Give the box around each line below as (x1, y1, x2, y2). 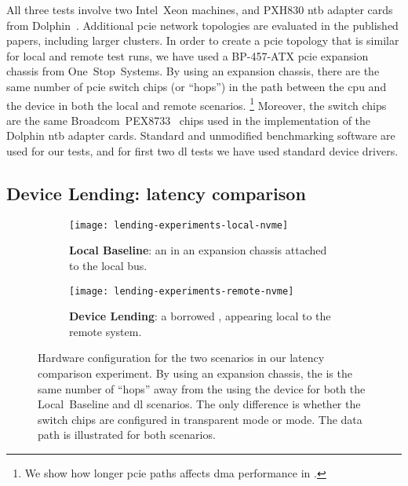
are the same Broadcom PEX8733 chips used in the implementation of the (6, 111, 371, 128)
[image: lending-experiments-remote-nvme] (69, 285, 294, 297)
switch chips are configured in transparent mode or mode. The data (38, 411, 362, 427)
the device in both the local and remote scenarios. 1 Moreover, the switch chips (6, 94, 387, 113)
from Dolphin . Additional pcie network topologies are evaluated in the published (6, 16, 399, 33)
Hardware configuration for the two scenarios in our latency (38, 349, 325, 366)
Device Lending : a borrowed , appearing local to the (69, 308, 331, 324)
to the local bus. (69, 258, 148, 274)
